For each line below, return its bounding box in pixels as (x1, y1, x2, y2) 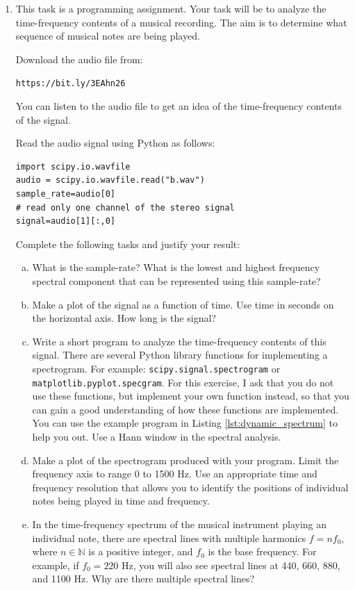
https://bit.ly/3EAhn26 (15, 79, 126, 89)
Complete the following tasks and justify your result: (15, 236, 240, 251)
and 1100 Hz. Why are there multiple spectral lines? (32, 571, 255, 586)
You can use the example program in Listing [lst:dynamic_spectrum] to (32, 416, 338, 430)
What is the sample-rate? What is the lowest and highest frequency (32, 260, 320, 274)
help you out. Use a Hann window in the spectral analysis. (32, 429, 281, 444)
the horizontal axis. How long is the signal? (32, 311, 216, 325)
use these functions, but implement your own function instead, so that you (32, 388, 349, 403)
